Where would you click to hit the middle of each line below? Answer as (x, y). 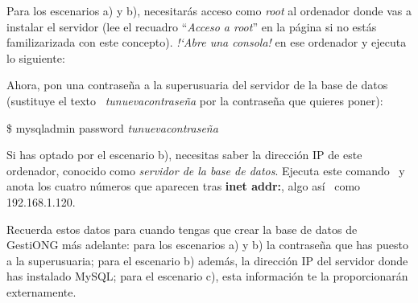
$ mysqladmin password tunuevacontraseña (112, 127)
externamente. (41, 291)
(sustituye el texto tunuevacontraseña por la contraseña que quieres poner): (195, 100)
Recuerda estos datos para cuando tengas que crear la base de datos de (182, 229)
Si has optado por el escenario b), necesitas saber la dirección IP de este (184, 155)
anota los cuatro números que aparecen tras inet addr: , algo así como (184, 186)
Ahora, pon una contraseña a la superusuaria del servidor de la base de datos (197, 85)
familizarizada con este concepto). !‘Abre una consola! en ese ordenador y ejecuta (207, 42)
